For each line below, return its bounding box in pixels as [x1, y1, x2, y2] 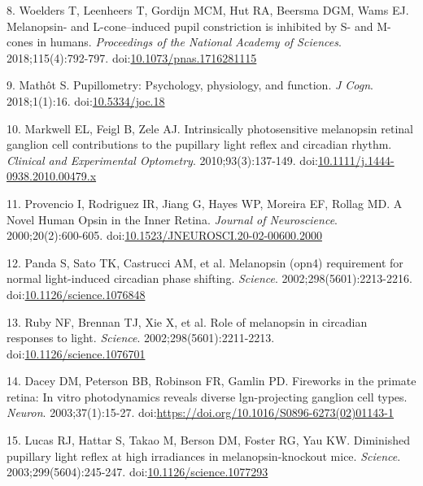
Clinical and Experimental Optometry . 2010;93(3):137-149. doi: [7, 151, 318, 168]
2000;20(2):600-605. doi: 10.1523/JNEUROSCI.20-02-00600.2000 [7, 227, 322, 244]
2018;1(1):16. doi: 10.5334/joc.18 [7, 92, 165, 109]
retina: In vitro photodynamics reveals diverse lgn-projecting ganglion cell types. [7, 388, 408, 405]
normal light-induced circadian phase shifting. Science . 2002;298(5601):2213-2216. [7, 270, 412, 287]
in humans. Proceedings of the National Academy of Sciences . [37, 33, 342, 50]
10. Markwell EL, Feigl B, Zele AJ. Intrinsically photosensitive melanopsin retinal [7, 119, 413, 137]
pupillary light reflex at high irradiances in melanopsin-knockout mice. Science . [7, 447, 401, 464]
